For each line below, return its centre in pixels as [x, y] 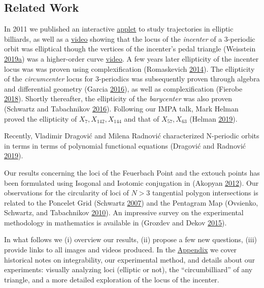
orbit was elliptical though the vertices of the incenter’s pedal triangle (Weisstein [130, 49]
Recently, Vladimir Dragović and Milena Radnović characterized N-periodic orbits [132, 136]
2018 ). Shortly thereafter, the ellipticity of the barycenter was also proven [118, 98]
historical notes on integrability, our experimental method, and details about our [129, 259]
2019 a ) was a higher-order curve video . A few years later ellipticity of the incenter [131, 58]
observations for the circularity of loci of [67, 193]
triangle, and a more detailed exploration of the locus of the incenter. [112, 279]
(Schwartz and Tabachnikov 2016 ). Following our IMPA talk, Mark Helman [121, 108]
